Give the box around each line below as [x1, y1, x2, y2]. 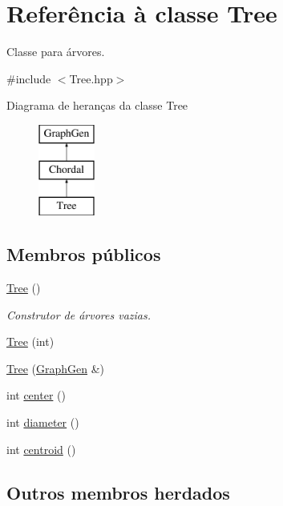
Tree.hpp [69, 70, 113, 86]
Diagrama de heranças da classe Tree [6, 97, 188, 114]
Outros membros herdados [6, 480, 230, 504]
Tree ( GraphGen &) [6, 359, 105, 376]
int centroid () [6, 440, 76, 457]
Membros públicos [6, 242, 161, 267]
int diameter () [6, 414, 79, 431]
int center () [6, 387, 66, 404]
